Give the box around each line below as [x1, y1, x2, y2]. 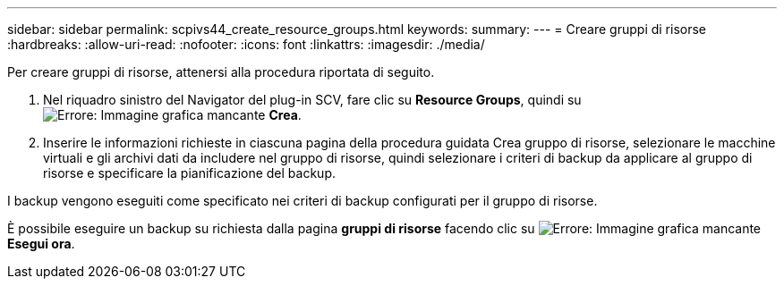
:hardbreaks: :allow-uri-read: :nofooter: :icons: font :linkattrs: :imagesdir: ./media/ [7, 37, 485, 52]
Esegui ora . [7, 236, 75, 251]
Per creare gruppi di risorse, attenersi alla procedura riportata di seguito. [7, 64, 435, 80]
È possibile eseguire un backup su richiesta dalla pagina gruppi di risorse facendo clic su [7, 221, 535, 236]
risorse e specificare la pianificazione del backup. [43, 165, 336, 181]
